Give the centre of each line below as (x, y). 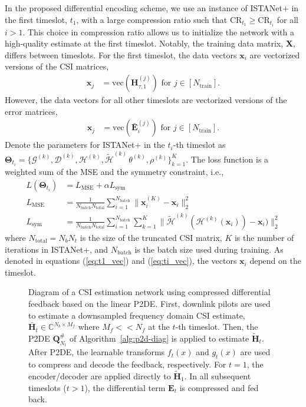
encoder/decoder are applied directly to (100, 376)
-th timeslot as (199, 145)
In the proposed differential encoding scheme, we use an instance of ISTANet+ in (152, 8)
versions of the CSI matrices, (57, 66)
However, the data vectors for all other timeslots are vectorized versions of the (146, 100)
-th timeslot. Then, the (217, 327)
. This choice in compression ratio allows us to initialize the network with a (159, 32)
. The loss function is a (227, 159)
